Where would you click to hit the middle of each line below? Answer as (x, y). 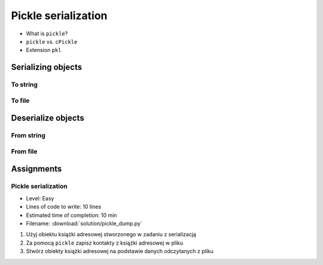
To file (20, 100)
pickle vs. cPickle (52, 41)
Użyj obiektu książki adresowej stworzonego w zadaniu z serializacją (111, 234)
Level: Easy (40, 198)
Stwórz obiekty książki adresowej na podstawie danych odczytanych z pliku (120, 251)
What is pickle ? (47, 33)
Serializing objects (47, 67)
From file (24, 151)
